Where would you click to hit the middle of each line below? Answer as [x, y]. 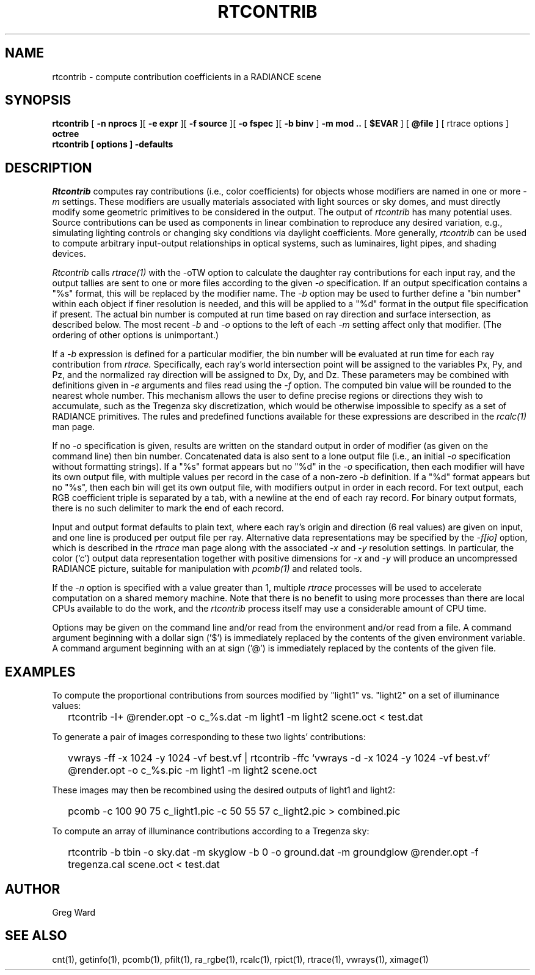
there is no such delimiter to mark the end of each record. [168, 508]
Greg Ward [74, 912]
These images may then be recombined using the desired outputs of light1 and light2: [224, 790]
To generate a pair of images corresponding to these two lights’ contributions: [209, 737]
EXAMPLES [40, 672]
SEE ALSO [36, 936]
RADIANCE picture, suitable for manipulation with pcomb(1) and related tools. [207, 569]
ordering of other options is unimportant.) [136, 335]
